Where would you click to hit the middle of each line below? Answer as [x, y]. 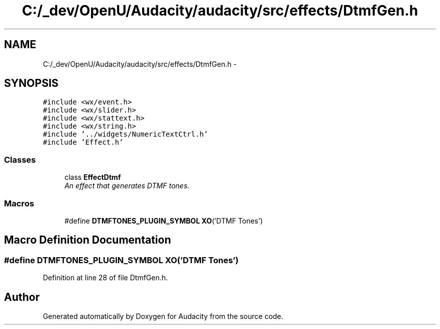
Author [22, 297]
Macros [19, 203]
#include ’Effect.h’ [83, 142]
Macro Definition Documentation [88, 240]
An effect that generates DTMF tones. [127, 186]
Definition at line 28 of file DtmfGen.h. [105, 278]
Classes [20, 159]
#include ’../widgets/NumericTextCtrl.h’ [126, 134]
